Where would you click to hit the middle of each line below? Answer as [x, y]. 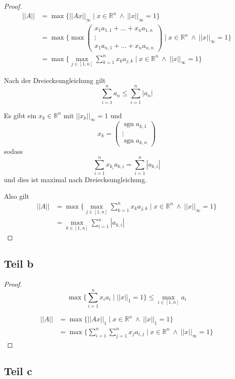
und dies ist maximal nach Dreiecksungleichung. [76, 179]
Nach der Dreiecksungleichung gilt [55, 80]
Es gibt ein [20, 115]
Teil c [18, 370]
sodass [13, 151]
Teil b [19, 263]
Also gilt [17, 196]
